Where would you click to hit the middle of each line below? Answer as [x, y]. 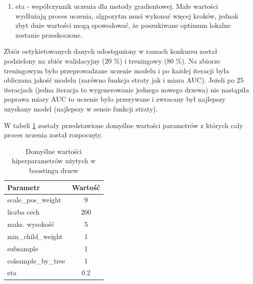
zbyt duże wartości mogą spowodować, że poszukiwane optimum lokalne [123, 25]
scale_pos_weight [34, 200]
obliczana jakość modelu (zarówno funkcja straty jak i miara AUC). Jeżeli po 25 [124, 80]
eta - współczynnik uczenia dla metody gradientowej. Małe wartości [117, 6]
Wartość [86, 187]
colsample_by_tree [36, 260]
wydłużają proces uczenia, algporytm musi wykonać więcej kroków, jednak [127, 15]
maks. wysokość [31, 224]
